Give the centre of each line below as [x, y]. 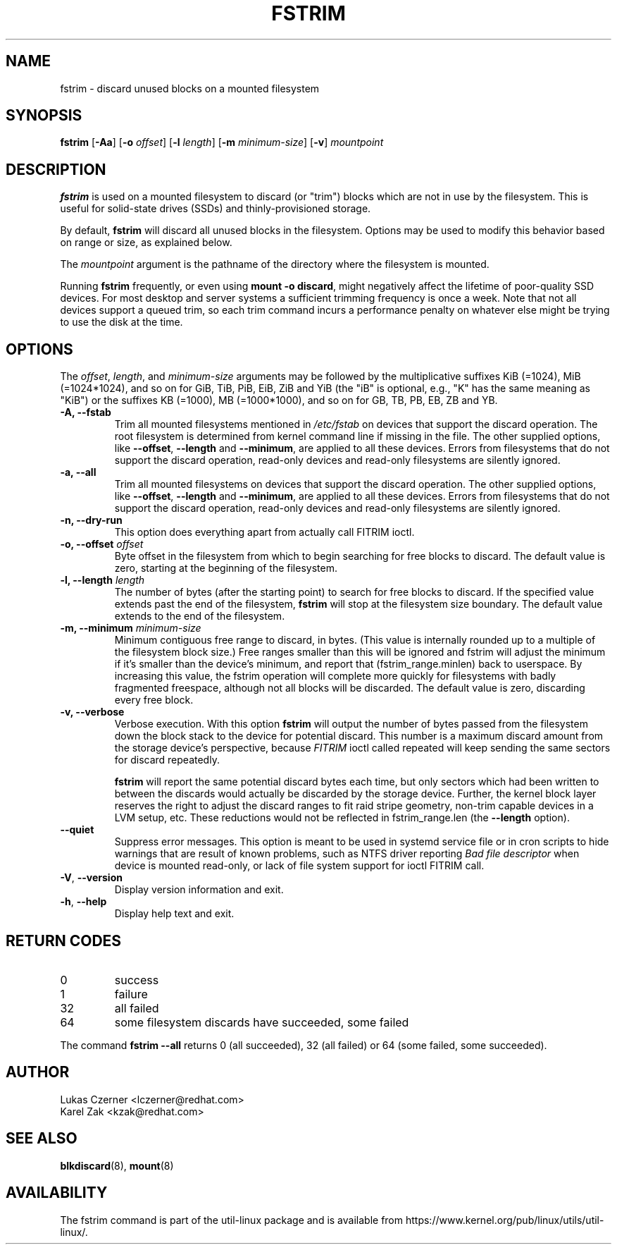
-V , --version [91, 878]
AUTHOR [38, 1072]
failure [131, 994]
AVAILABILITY [57, 1193]
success [137, 980]
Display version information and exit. [199, 890]
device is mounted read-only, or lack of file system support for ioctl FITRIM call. [299, 866]
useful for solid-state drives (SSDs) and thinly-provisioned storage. [216, 209]
